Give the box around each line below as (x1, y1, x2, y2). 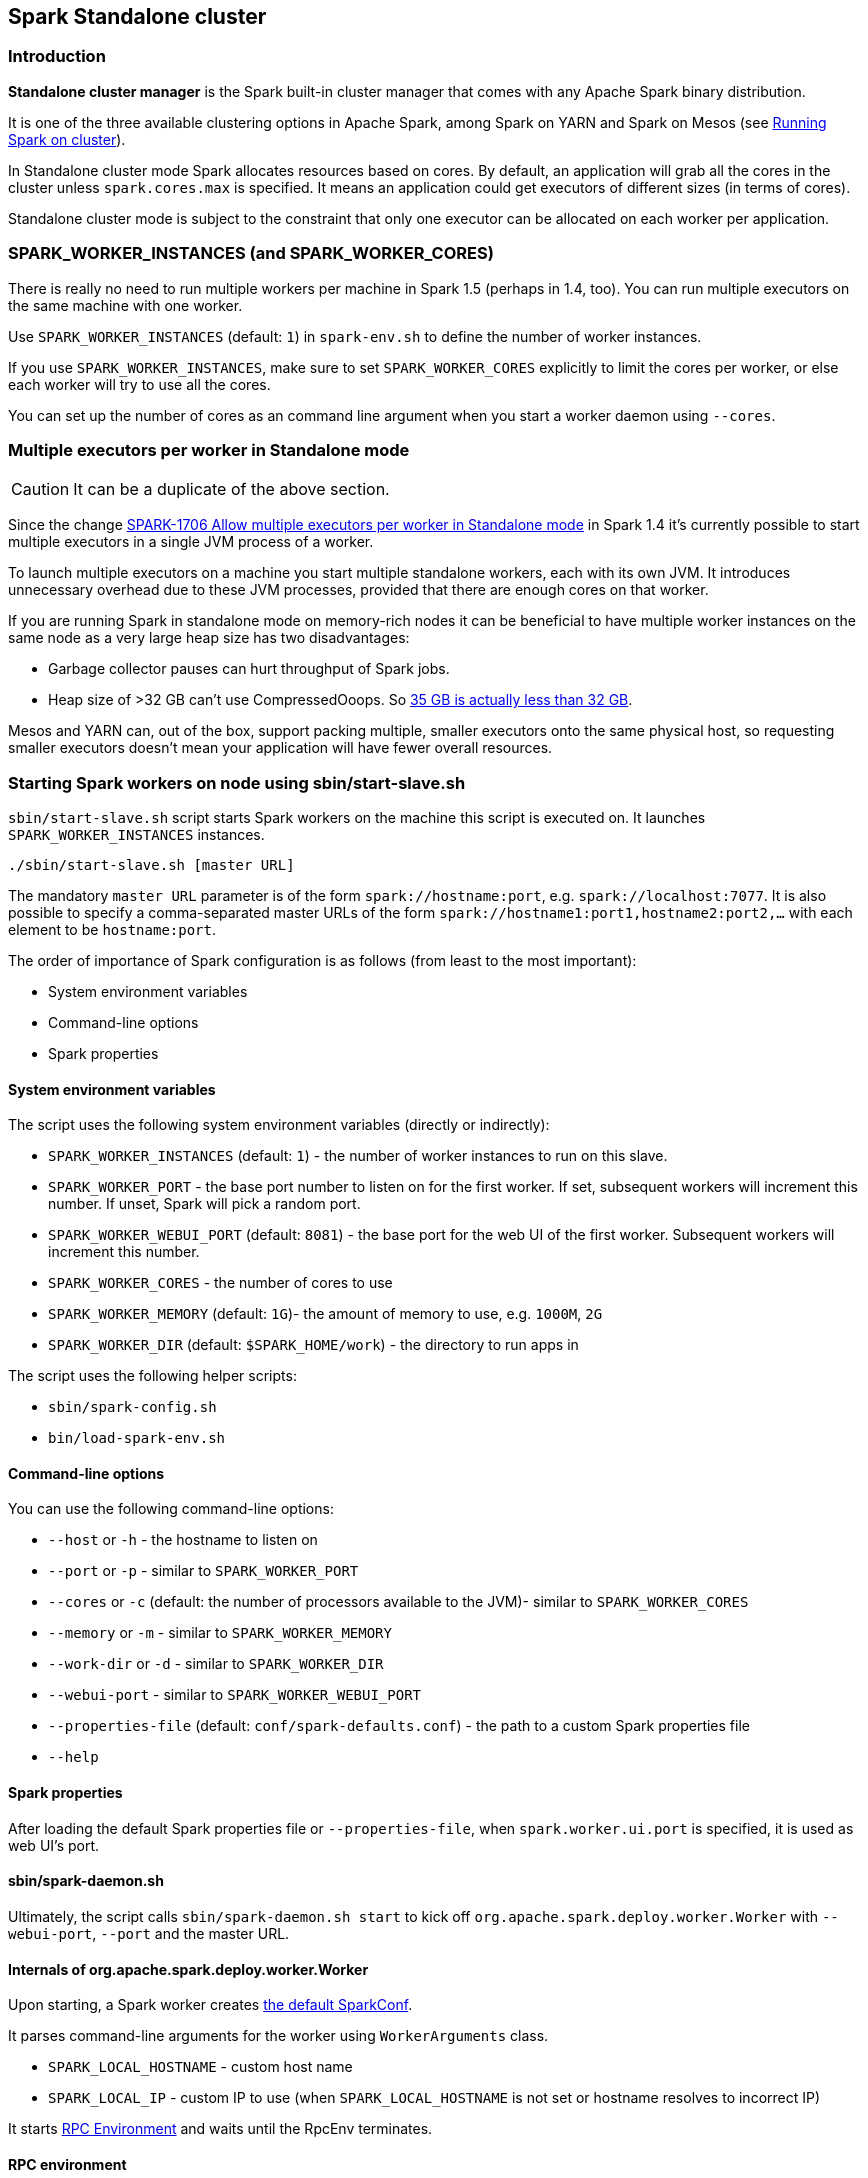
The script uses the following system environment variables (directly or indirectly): (8, 1116, 550, 1134)
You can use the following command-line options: (8, 1500, 334, 1518)
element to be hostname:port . (8, 921, 217, 939)
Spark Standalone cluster (8, 4, 267, 29)
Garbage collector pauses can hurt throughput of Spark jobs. (48, 660, 450, 678)
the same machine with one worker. (8, 296, 243, 314)
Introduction (8, 46, 106, 67)
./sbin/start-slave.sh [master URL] (8, 857, 295, 874)
